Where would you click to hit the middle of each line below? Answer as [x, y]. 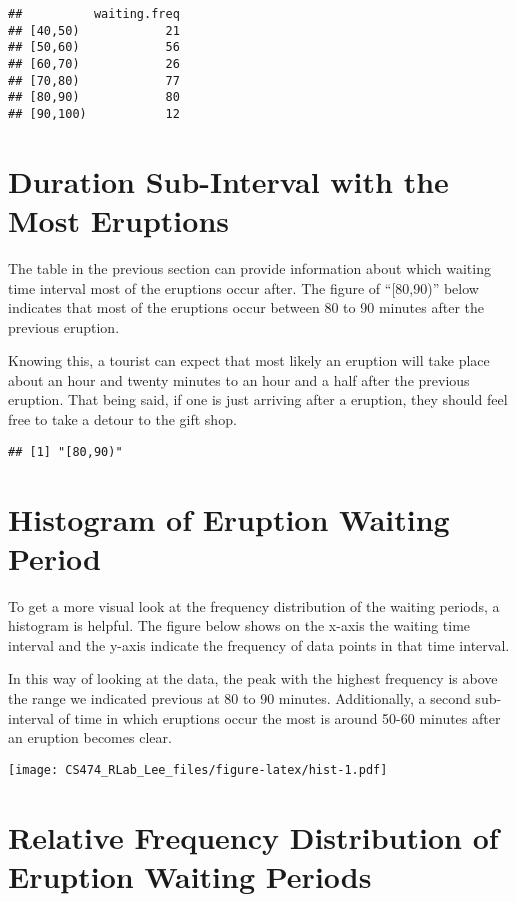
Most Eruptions [119, 219]
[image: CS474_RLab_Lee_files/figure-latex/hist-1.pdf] [198, 769]
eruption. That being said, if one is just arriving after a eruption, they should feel [258, 399]
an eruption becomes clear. [90, 737]
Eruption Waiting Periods [190, 875]
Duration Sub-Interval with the [228, 180]
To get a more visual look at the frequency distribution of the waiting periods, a [254, 605]
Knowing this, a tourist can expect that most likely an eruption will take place [249, 360]
